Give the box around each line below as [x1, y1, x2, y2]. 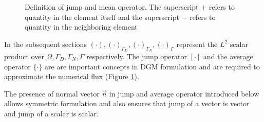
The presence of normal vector [4, 88, 100, 99]
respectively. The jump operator [86, 51, 187, 61]
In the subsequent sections [4, 38, 87, 49]
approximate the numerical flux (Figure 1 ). [4, 71, 139, 82]
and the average [203, 51, 253, 61]
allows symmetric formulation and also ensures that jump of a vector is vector [4, 98, 250, 109]
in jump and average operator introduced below [109, 88, 259, 99]
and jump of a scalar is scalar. [4, 108, 99, 118]
